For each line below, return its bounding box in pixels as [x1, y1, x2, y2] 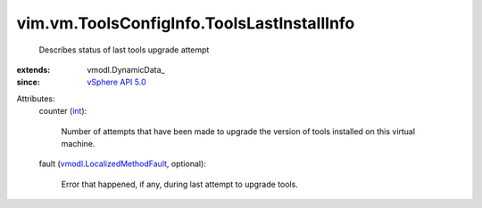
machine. [61, 138, 96, 148]
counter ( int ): [38, 106, 87, 116]
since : [16, 76, 40, 88]
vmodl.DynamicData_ [87, 64, 165, 75]
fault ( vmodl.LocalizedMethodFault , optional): [38, 158, 207, 169]
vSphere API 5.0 [87, 76, 146, 88]
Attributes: [16, 93, 55, 104]
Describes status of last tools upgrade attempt [38, 44, 210, 55]
